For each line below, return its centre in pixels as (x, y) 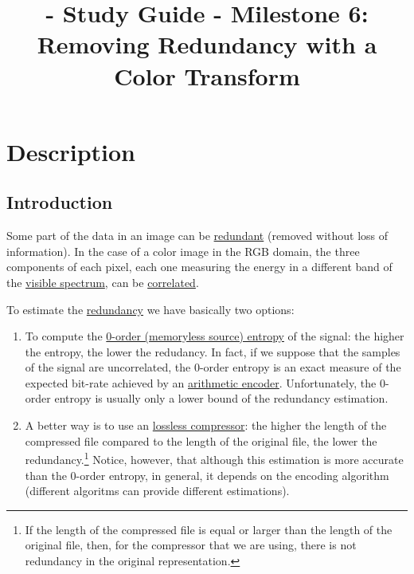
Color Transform (207, 75)
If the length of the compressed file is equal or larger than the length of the (209, 529)
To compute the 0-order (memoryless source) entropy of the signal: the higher (215, 336)
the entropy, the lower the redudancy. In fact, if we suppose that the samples (213, 351)
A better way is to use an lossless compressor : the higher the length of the (206, 425)
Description (71, 151)
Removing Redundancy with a (207, 44)
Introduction (60, 202)
